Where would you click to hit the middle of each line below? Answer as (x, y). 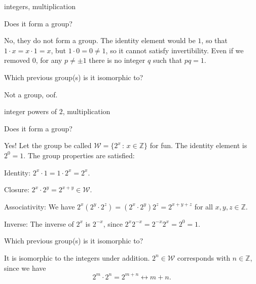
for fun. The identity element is (198, 145)
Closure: (17, 189)
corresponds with (204, 257)
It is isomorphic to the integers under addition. (77, 257)
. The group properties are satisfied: (79, 155)
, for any (49, 60)
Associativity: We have (40, 206)
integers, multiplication (40, 6)
